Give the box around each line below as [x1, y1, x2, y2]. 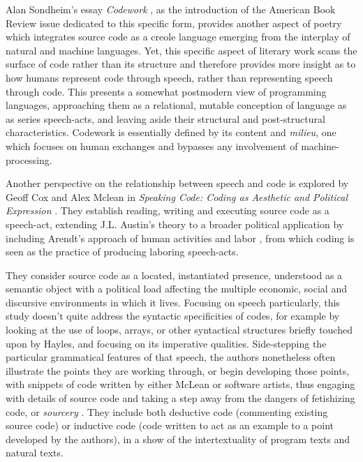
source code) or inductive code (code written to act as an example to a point [6, 418, 334, 433]
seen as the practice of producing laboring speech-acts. [6, 244, 239, 259]
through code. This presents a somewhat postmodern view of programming [6, 84, 327, 98]
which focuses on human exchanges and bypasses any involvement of [6, 138, 298, 153]
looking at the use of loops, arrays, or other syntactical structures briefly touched [6, 322, 353, 337]
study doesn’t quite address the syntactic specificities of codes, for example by [6, 308, 340, 323]
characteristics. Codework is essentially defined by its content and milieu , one [6, 125, 336, 140]
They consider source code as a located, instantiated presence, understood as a [6, 267, 343, 282]
